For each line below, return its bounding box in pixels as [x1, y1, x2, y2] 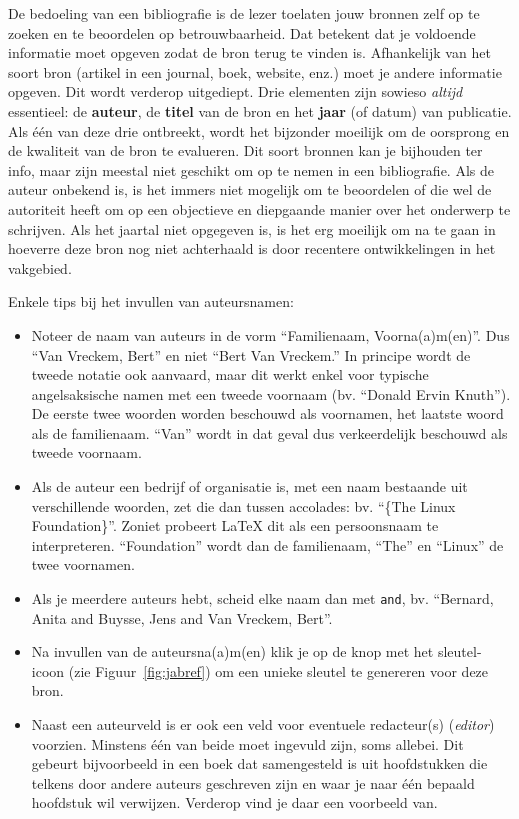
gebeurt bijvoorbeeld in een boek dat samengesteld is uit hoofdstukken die [31, 753, 488, 774]
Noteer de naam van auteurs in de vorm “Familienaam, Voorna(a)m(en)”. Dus [31, 324, 510, 345]
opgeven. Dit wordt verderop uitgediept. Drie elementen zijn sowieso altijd [8, 81, 463, 102]
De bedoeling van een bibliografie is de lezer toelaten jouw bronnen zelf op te [8, 3, 480, 23]
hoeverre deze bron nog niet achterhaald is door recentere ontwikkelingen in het [8, 238, 496, 259]
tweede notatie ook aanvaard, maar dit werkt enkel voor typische [31, 364, 429, 385]
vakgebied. [8, 257, 72, 278]
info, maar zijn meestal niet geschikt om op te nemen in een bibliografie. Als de [8, 159, 494, 180]
